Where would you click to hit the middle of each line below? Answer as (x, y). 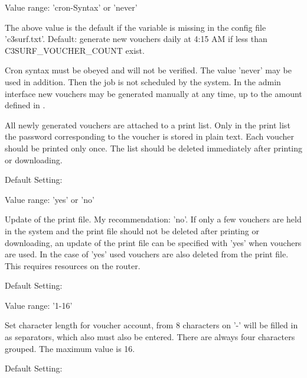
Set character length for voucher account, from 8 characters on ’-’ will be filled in (151, 325)
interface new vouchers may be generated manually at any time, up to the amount (153, 93)
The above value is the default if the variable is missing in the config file (135, 27)
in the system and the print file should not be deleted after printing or (132, 230)
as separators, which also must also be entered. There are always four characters (150, 337)
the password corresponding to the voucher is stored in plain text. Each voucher (150, 136)
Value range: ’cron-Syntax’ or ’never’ (71, 7)
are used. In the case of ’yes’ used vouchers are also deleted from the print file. (147, 254)
